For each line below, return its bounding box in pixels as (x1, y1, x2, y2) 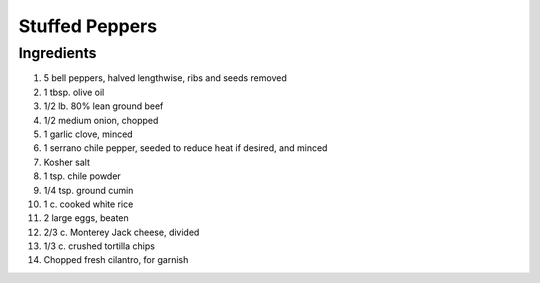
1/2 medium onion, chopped (43, 114, 159, 126)
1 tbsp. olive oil (43, 86, 105, 98)
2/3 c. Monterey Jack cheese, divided (43, 226, 200, 238)
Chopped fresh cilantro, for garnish (43, 254, 189, 266)
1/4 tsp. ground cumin (43, 184, 134, 196)
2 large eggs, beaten (43, 212, 129, 224)
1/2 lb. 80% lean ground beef (43, 100, 164, 112)
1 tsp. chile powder (43, 170, 122, 182)
